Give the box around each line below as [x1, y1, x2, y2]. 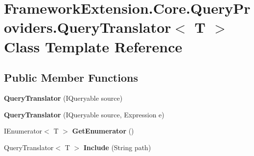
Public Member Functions [4, 70, 138, 85]
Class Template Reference [4, 36, 183, 56]
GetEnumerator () [72, 126, 134, 136]
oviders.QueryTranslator [4, 17, 171, 37]
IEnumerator [4, 126, 43, 136]
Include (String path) [83, 142, 151, 152]
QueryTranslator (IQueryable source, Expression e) [4, 109, 164, 119]
